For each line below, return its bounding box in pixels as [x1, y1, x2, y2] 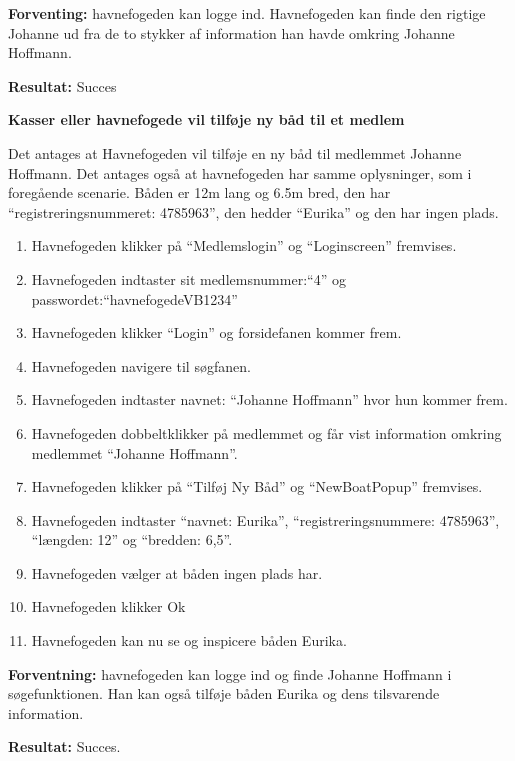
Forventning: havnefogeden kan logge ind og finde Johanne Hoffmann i [8, 663, 452, 684]
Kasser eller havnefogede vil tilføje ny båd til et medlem [8, 109, 405, 130]
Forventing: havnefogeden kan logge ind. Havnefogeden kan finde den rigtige [8, 3, 486, 23]
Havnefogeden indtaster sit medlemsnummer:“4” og [31, 268, 346, 289]
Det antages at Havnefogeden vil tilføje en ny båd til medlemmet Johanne [8, 142, 462, 163]
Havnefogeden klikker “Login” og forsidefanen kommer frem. [31, 322, 402, 343]
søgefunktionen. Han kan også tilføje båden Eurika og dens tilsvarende [8, 683, 440, 704]
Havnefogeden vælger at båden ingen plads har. [31, 562, 323, 583]
